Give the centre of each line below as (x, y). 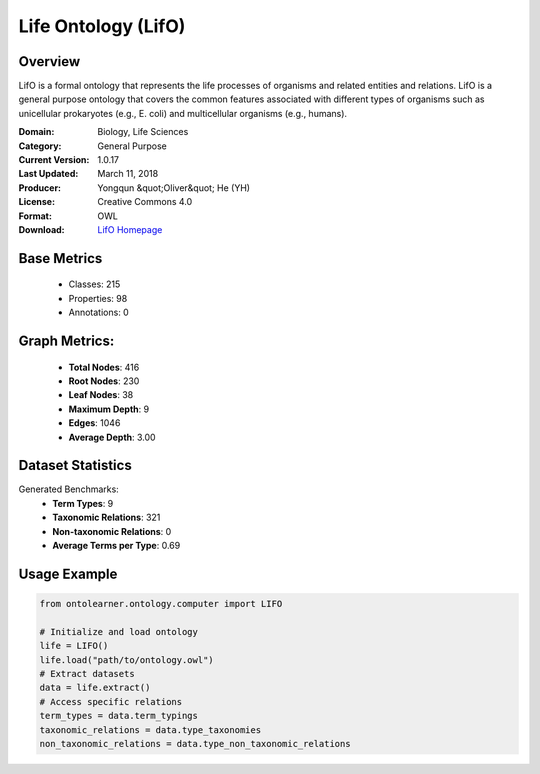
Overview (49, 61)
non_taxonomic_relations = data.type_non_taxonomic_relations (195, 743)
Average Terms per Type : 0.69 (116, 545)
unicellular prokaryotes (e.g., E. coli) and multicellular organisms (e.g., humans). (183, 113)
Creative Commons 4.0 (145, 202)
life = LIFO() (74, 646)
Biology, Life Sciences (143, 132)
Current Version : (54, 160)
